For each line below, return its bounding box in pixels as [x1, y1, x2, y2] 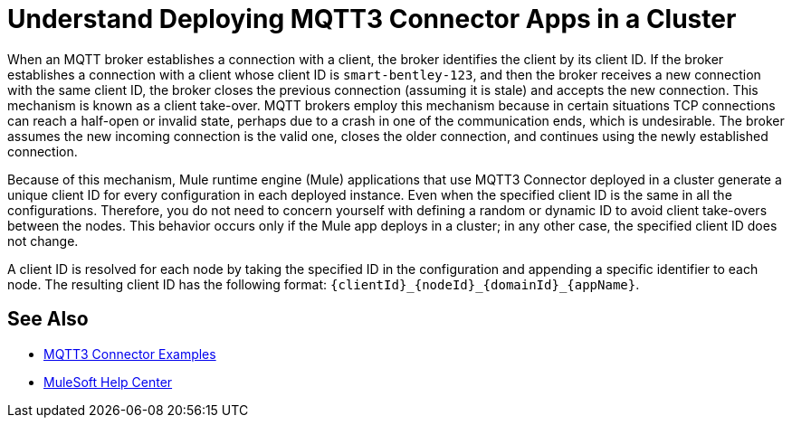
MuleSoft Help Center [43, 373, 173, 390]
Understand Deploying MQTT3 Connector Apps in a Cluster [7, 4, 737, 34]
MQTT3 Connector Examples [43, 345, 216, 362]
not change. [7, 232, 79, 249]
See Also [7, 307, 89, 331]
